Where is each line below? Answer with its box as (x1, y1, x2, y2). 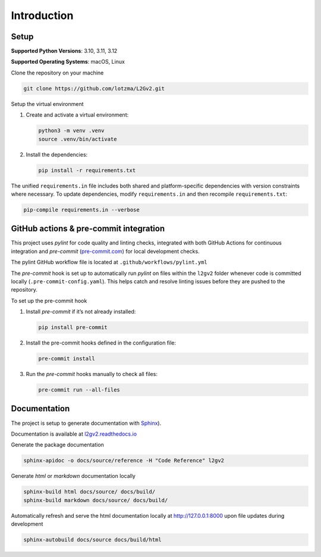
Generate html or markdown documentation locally (11, 472, 136, 480)
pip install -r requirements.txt (38, 167, 136, 174)
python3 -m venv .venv (38, 127, 105, 134)
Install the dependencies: (26, 151, 88, 158)
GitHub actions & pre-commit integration (11, 224, 165, 234)
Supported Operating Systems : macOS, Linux (11, 58, 125, 65)
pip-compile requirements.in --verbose (23, 206, 140, 213)
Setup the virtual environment (11, 100, 84, 107)
